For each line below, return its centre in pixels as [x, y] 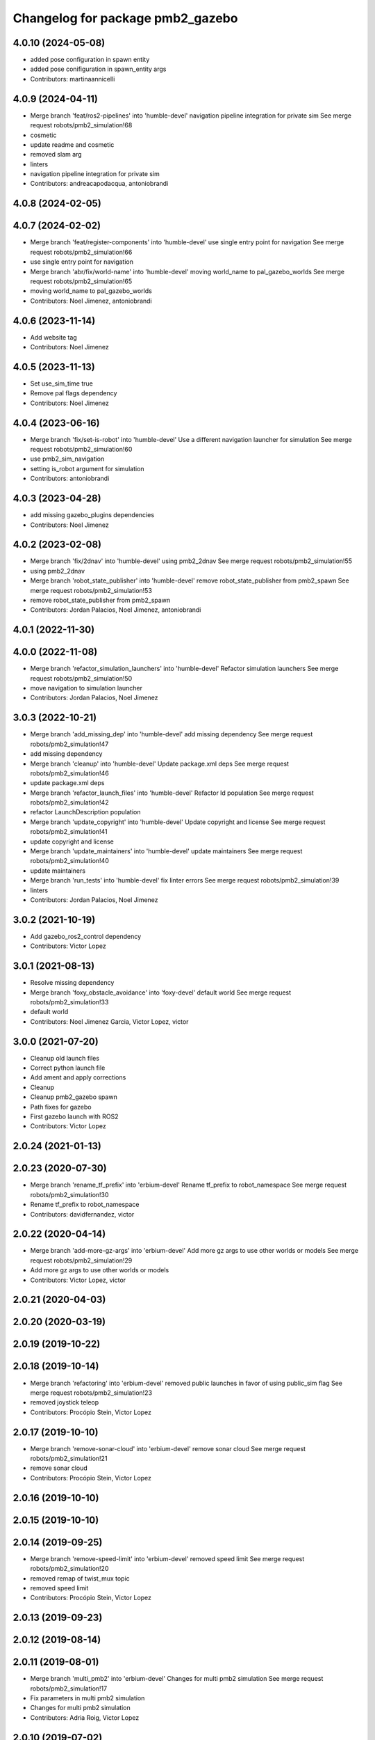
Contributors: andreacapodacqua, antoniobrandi [99, 184]
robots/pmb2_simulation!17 [69, 1688]
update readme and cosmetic [72, 144]
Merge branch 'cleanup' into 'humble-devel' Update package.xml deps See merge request [160, 764]
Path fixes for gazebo [61, 1107]
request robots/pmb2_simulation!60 [81, 450]
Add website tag [54, 337]
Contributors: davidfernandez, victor [82, 1214]
